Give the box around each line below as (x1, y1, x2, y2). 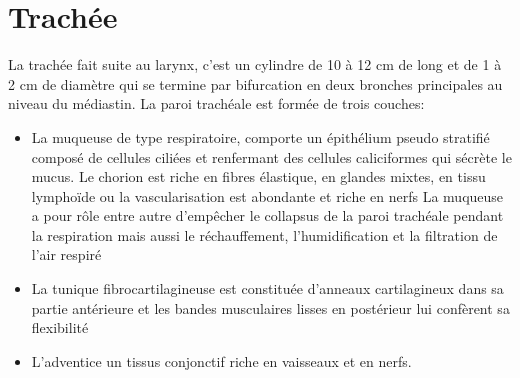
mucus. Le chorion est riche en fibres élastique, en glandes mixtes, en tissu (31, 166, 486, 187)
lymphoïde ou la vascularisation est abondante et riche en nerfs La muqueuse (31, 185, 504, 206)
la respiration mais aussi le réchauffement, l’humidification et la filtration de (31, 224, 498, 245)
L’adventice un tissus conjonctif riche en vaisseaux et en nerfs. (31, 350, 412, 371)
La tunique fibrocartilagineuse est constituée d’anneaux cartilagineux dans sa (31, 278, 504, 299)
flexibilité (31, 317, 89, 338)
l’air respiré (31, 244, 102, 265)
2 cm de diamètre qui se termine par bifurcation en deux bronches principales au (8, 73, 503, 94)
